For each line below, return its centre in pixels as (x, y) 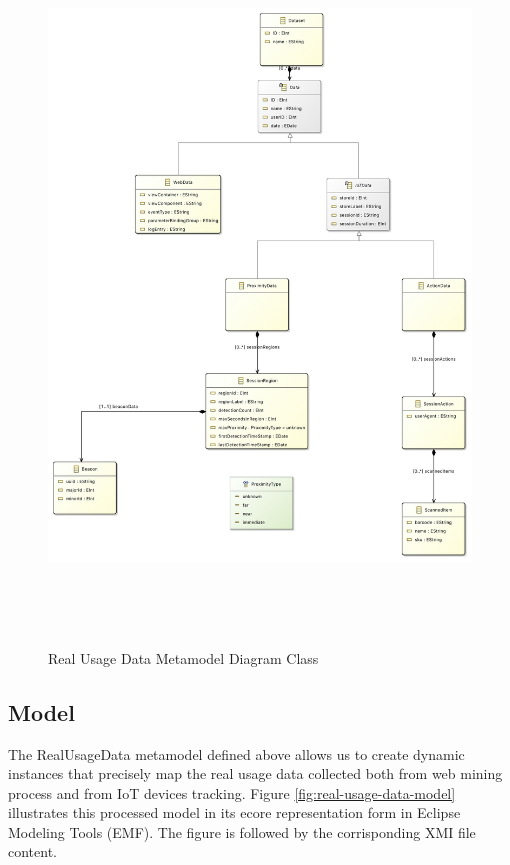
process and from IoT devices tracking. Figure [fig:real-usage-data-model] (232, 792)
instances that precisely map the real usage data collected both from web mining (255, 773)
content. (32, 851)
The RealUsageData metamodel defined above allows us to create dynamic (236, 753)
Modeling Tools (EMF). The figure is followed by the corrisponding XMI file (242, 831)
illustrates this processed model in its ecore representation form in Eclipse (234, 812)
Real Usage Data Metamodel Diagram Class (183, 657)
